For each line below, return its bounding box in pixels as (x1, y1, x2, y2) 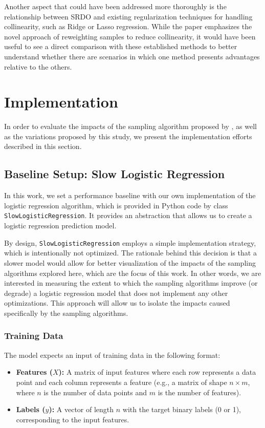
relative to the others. (4, 61, 72, 72)
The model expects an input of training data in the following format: (4, 349, 220, 360)
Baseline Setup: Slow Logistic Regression (4, 166, 225, 182)
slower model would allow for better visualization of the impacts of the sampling (4, 257, 256, 268)
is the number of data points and (43, 387, 147, 397)
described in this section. (4, 141, 82, 152)
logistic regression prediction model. (4, 220, 117, 231)
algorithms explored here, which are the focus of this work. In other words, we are (4, 267, 261, 278)
